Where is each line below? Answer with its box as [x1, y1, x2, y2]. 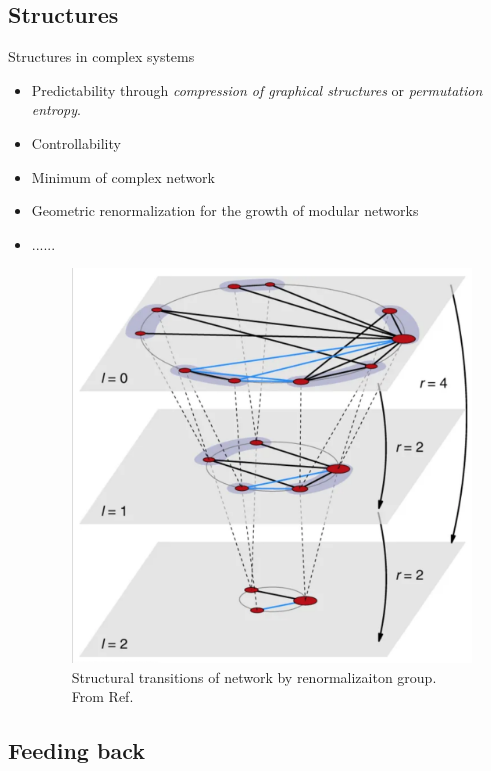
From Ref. [71, 686, 134, 707]
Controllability [31, 132, 121, 153]
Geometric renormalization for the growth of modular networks [31, 200, 419, 221]
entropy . [31, 99, 81, 120]
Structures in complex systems [8, 46, 195, 67]
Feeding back [8, 735, 145, 766]
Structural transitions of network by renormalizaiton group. [71, 666, 437, 687]
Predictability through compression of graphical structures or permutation [31, 79, 483, 100]
